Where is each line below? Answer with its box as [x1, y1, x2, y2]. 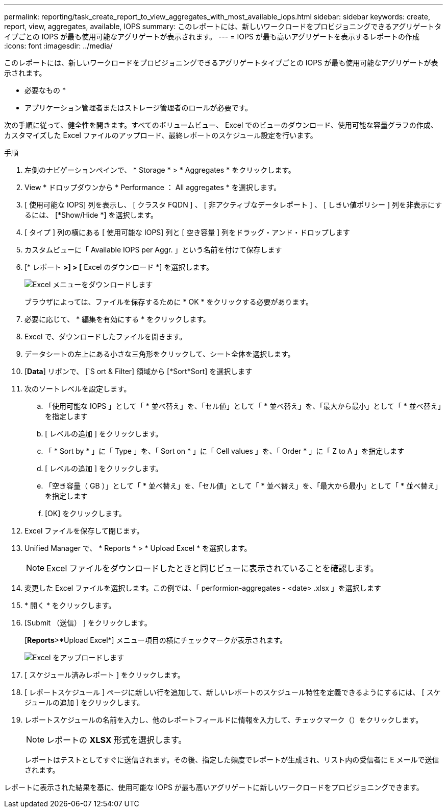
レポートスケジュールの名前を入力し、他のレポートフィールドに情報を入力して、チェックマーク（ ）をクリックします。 [24, 715, 423, 724]
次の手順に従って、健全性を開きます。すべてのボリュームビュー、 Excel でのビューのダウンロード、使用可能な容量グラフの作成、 [4, 121, 438, 129]
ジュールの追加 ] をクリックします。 [24, 698, 144, 707]
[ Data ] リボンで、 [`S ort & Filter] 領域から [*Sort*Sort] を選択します [24, 367, 253, 376]
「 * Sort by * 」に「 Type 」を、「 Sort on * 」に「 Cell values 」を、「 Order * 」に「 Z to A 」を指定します [45, 447, 405, 455]
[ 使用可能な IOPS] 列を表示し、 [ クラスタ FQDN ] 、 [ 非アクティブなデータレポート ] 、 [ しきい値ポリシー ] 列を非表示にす [24, 200, 442, 209]
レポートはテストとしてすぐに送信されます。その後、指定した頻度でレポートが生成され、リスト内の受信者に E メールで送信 [24, 755, 439, 764]
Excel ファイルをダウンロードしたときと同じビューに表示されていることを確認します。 [46, 563, 379, 573]
